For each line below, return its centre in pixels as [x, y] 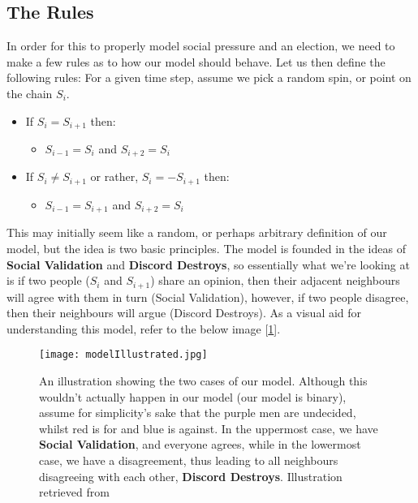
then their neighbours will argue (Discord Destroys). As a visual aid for [184, 313]
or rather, [114, 176]
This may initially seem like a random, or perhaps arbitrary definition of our [197, 232]
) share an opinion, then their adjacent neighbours [275, 280]
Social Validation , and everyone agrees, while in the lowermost [200, 444]
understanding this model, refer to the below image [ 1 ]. [144, 328]
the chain [30, 93]
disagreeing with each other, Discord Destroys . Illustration [191, 476]
